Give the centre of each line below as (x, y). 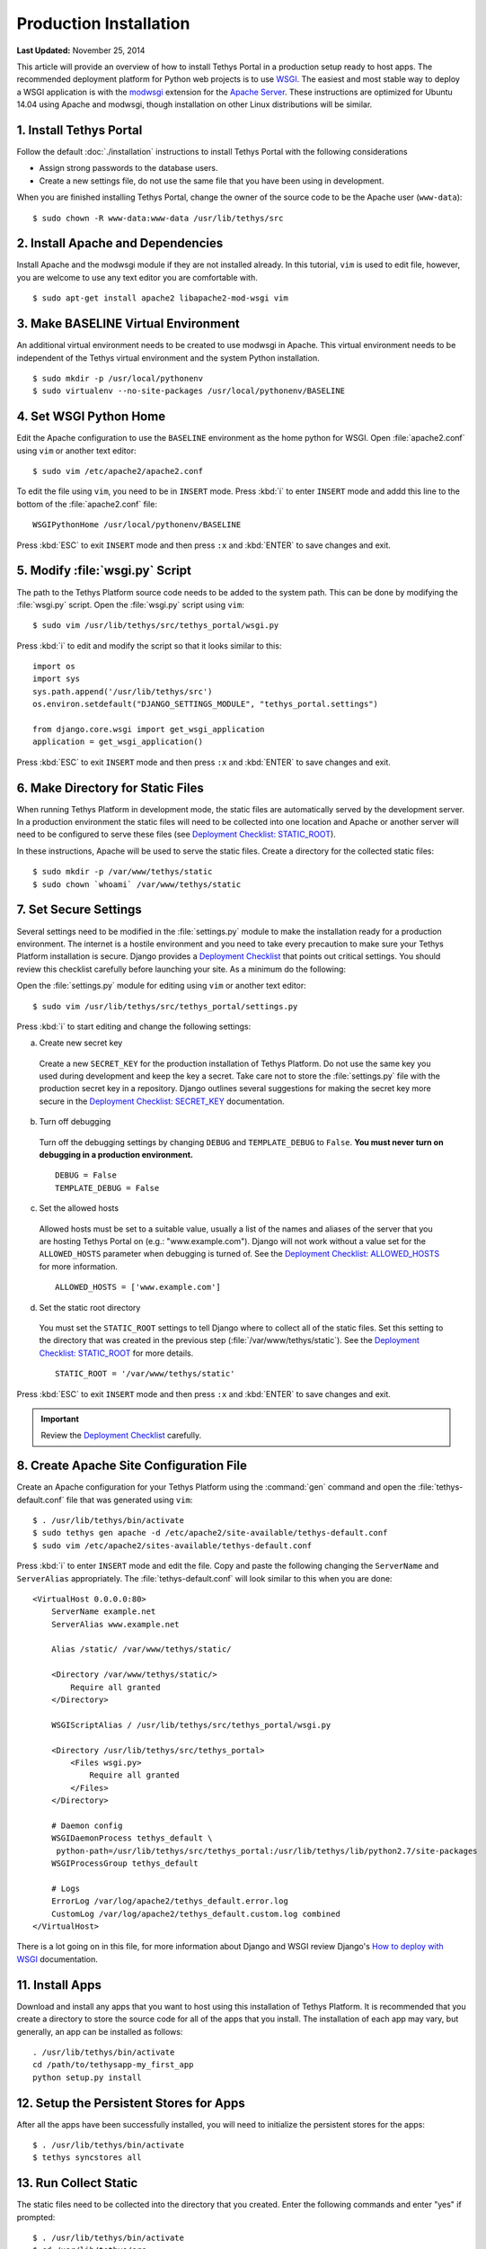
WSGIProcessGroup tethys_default (125, 1864)
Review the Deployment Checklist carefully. (121, 1436)
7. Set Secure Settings (80, 910)
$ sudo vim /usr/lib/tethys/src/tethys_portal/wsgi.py (156, 626)
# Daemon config (87, 1825)
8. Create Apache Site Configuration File (132, 1466)
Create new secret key (81, 1043)
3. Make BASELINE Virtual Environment (128, 324)
